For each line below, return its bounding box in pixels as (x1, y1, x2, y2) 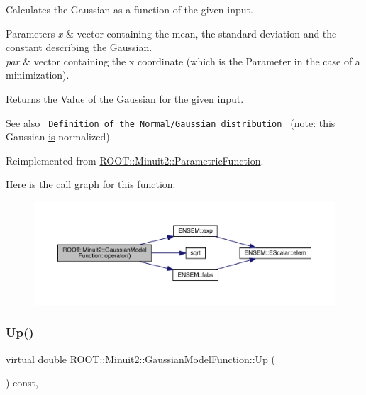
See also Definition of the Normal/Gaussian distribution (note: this (6, 115, 335, 130)
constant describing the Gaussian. (6, 40, 152, 55)
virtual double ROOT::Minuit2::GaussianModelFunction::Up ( (6, 351, 275, 366)
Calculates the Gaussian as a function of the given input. (6, 2, 253, 16)
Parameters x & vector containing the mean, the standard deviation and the (6, 26, 337, 40)
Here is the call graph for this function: (6, 177, 176, 191)
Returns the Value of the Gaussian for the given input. (6, 91, 244, 106)
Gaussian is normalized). (6, 129, 113, 144)
